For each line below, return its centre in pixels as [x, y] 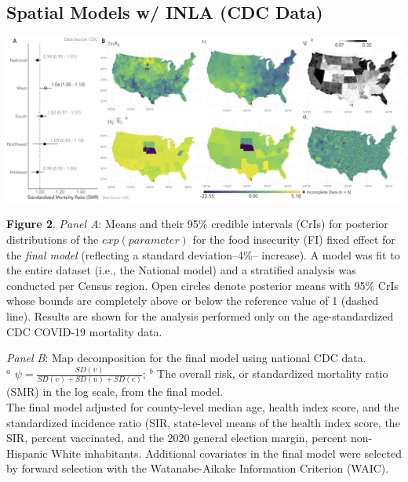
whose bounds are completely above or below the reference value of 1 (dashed [193, 301]
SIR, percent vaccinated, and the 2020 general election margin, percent [177, 438]
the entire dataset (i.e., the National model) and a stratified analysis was [181, 270]
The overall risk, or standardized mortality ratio [273, 373]
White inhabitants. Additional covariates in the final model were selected [226, 453]
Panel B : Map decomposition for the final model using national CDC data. [186, 358]
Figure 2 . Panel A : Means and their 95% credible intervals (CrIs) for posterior [197, 224]
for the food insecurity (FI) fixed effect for [294, 239]
